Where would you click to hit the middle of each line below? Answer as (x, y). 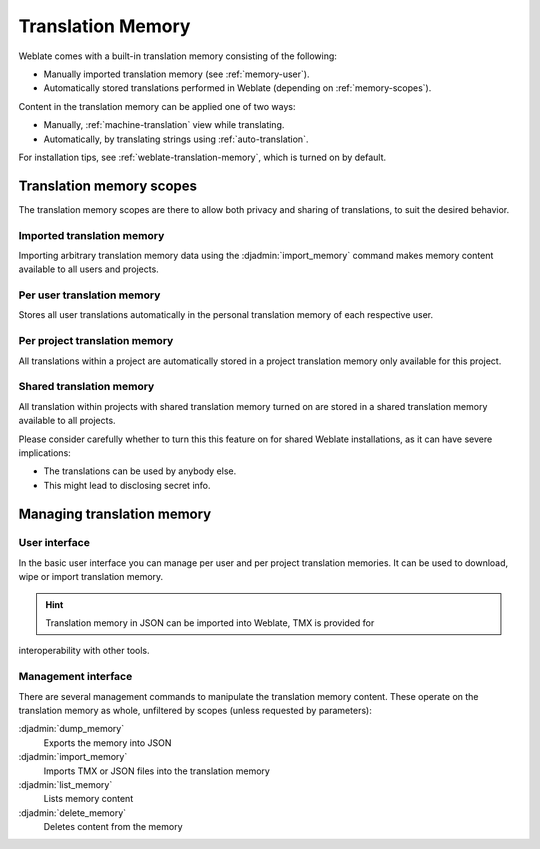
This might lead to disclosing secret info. (127, 485)
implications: (45, 452)
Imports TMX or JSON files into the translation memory (156, 771)
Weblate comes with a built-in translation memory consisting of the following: (177, 56)
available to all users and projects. (88, 269)
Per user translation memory (89, 295)
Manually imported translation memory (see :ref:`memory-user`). (176, 74)
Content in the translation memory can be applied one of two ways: (157, 106)
